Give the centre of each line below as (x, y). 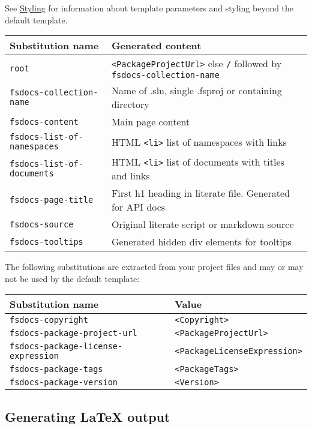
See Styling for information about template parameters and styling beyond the (149, 8)
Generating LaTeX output (88, 416)
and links (130, 176)
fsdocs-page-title (52, 200)
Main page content (151, 122)
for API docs (138, 207)
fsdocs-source (42, 224)
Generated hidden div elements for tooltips (201, 242)
